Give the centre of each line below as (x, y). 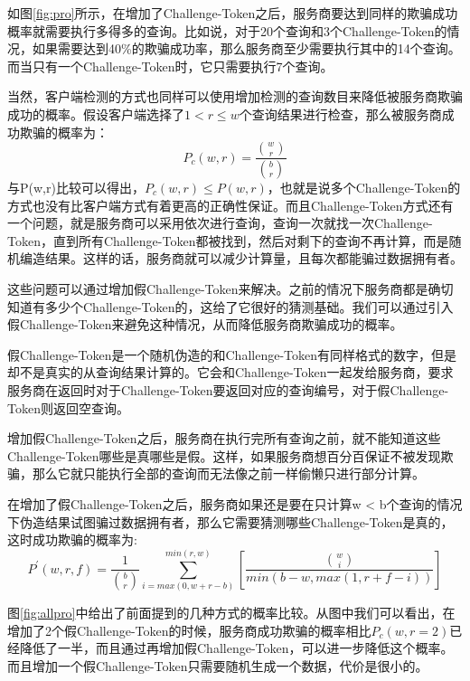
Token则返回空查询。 (68, 407)
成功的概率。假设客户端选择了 (96, 113)
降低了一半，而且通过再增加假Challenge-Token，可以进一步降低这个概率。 (236, 648)
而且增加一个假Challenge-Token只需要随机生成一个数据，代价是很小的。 (218, 665)
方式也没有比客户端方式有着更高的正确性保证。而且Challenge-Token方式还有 (230, 205)
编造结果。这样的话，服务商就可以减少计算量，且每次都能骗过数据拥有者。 (241, 258)
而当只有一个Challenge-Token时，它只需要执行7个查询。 (170, 66)
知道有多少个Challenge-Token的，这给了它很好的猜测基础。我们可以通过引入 (230, 306)
